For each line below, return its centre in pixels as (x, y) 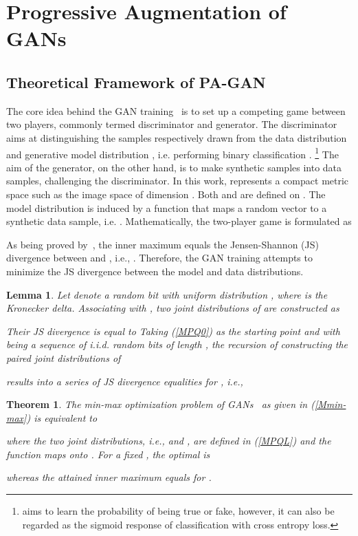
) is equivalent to (62, 417)
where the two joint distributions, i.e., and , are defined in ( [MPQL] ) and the (169, 441)
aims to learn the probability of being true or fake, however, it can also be (178, 511)
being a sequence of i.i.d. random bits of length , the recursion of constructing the (177, 344)
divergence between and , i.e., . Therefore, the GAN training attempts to (159, 258)
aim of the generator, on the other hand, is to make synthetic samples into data (174, 167)
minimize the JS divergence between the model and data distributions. (155, 271)
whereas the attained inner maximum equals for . (109, 477)
